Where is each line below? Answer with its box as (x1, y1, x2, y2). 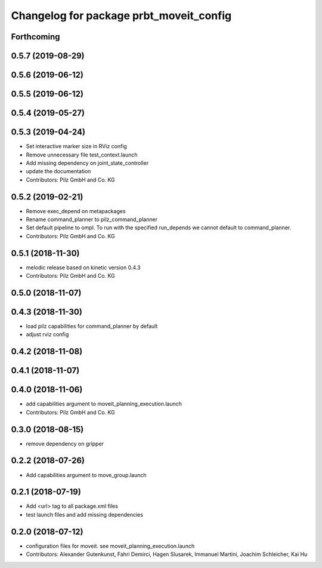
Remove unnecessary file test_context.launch (26, 151, 138, 158)
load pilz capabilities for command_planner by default (26, 323, 158, 330)
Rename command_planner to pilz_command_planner (26, 216, 158, 223)
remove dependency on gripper (26, 440, 104, 447)
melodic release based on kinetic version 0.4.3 (26, 263, 141, 271)
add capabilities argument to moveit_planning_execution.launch (26, 400, 182, 407)
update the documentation (26, 168, 91, 175)
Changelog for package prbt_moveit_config (11, 9, 232, 22)
